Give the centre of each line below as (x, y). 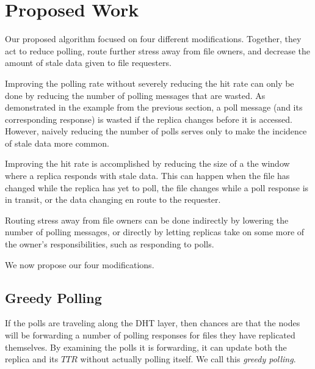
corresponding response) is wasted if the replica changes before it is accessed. (149, 119)
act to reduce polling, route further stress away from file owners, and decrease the (157, 50)
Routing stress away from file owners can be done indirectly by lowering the (147, 220)
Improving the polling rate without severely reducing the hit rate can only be (150, 83)
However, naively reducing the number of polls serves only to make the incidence (156, 131)
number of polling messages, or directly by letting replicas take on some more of (155, 232)
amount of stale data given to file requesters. (88, 63)
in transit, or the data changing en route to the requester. (113, 199)
